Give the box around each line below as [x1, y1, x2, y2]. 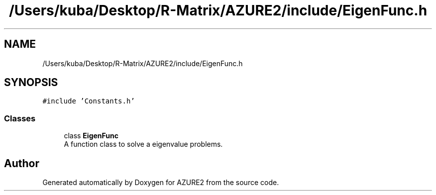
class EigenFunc [64, 131, 118, 140]
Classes [4, 113, 36, 123]
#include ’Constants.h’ [42, 97, 135, 105]
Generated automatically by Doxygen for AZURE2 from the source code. [42, 178, 279, 187]
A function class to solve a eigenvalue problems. [64, 140, 223, 149]
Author [4, 157, 39, 170]
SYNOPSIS [4, 76, 58, 89]
